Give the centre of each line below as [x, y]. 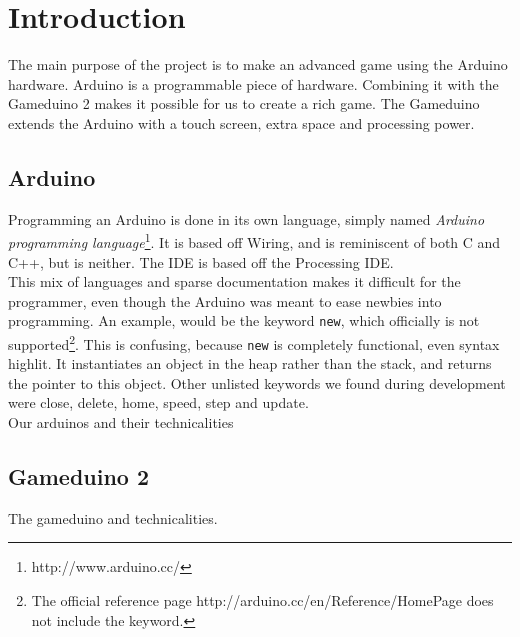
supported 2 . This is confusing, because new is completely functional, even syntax [254, 342]
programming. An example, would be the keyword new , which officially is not [244, 320]
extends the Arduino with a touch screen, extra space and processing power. [241, 122]
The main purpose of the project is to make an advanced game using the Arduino [258, 64]
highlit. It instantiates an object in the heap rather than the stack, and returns [250, 363]
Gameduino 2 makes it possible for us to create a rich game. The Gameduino [244, 103]
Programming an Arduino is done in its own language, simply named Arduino [246, 218]
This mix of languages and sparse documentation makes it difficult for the [234, 281]
